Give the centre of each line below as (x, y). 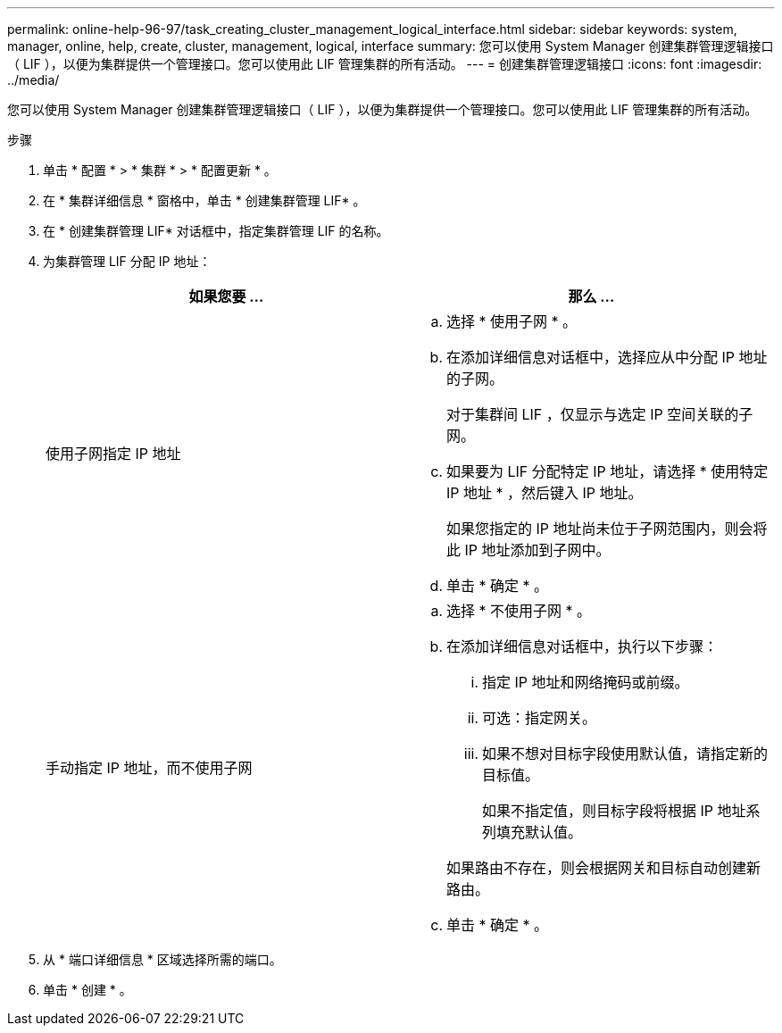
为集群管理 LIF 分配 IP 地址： (127, 261)
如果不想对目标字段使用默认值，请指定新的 (625, 754)
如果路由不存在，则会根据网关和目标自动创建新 (604, 868)
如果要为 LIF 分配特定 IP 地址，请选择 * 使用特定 (607, 471)
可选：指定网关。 (540, 718)
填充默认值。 (540, 832)
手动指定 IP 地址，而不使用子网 (149, 768)
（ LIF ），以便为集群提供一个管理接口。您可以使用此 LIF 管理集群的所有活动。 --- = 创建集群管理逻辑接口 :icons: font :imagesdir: (385, 64)
